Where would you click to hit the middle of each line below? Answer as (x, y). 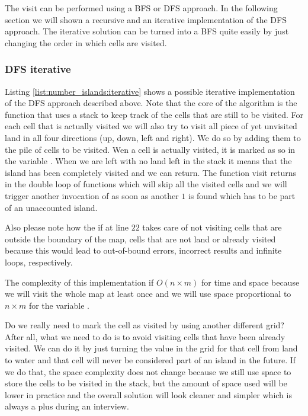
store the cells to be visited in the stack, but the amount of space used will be (146, 383)
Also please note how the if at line (67, 227)
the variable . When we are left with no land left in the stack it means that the (148, 161)
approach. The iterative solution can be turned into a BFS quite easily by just (147, 31)
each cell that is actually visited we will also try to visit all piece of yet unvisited (151, 126)
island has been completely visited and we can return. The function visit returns (151, 172)
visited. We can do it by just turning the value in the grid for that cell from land (151, 348)
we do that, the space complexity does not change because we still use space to (148, 371)
